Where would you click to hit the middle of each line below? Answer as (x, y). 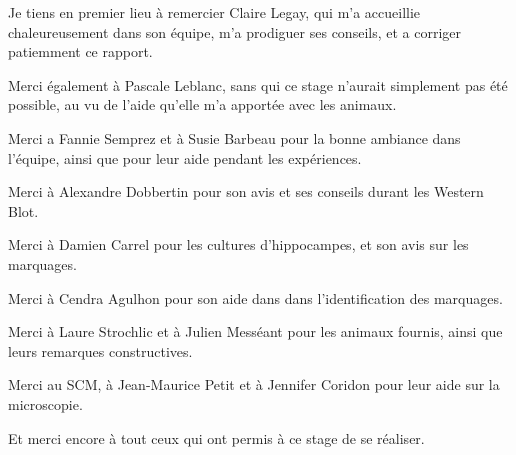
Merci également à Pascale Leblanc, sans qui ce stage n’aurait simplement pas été (258, 84)
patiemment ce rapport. (80, 51)
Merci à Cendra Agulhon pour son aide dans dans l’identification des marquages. (255, 297)
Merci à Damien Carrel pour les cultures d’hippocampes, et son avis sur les (238, 244)
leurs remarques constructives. (100, 350)
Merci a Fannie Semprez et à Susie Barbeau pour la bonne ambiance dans (234, 137)
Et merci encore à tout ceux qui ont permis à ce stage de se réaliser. (216, 437)
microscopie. (45, 403)
